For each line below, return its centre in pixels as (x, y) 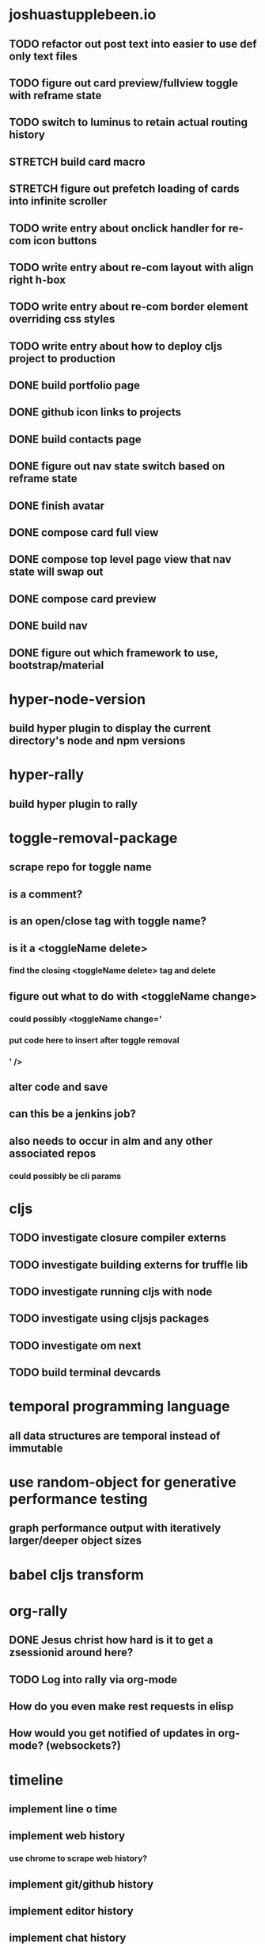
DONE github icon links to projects (95, 413)
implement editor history (71, 1911)
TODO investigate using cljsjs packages (109, 1319)
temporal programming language (119, 1407)
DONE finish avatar (57, 505)
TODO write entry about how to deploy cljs (115, 346)
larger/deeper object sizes (75, 1541)
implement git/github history (81, 1884)
